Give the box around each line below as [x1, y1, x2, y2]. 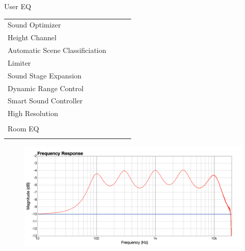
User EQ [4, 1, 31, 11]
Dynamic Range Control [8, 82, 84, 93]
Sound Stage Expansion [8, 70, 82, 80]
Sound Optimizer [8, 19, 61, 30]
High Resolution [8, 108, 58, 119]
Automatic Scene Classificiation [8, 45, 107, 55]
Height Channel [8, 32, 57, 43]
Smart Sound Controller [8, 95, 83, 106]
